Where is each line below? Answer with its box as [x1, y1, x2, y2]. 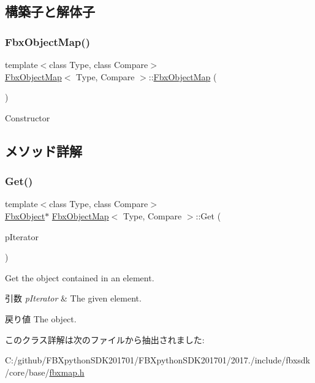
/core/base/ [5, 365, 50, 378]
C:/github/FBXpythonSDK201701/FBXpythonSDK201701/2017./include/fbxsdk [5, 354, 310, 366]
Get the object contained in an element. [5, 271, 154, 284]
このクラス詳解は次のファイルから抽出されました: [5, 333, 205, 346]
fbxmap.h [49, 365, 85, 378]
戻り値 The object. [5, 312, 77, 325]
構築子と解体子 [5, 2, 95, 21]
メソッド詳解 [5, 141, 82, 160]
